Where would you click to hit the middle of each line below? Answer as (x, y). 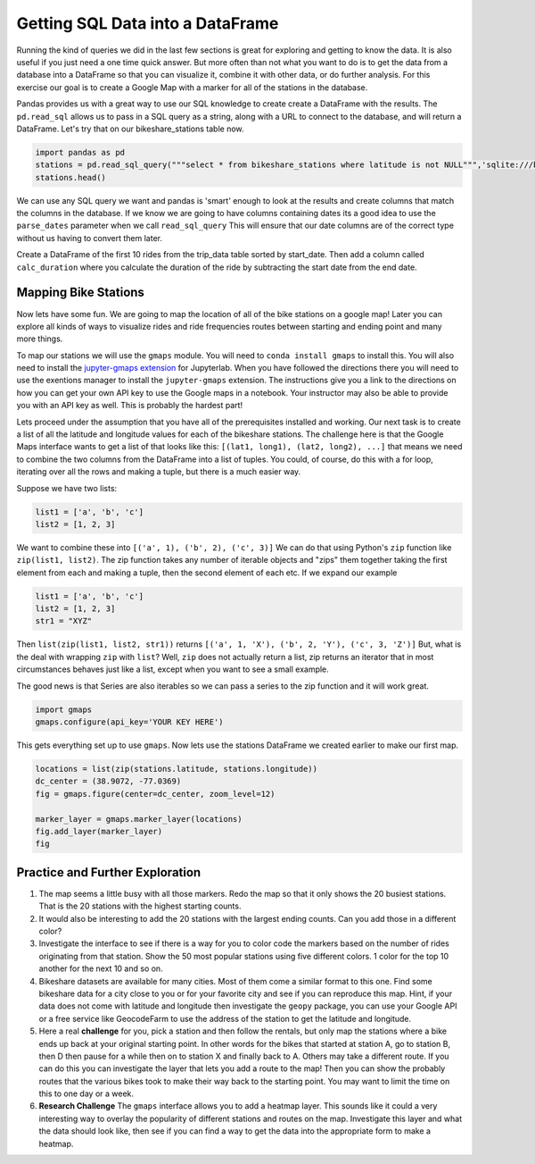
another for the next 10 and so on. (101, 968)
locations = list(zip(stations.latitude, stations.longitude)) (177, 769)
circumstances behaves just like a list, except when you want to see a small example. (173, 669)
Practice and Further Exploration (109, 872)
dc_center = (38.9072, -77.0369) (108, 781)
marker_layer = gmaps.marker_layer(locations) (139, 819)
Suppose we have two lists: (67, 488)
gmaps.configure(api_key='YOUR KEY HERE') (129, 722)
